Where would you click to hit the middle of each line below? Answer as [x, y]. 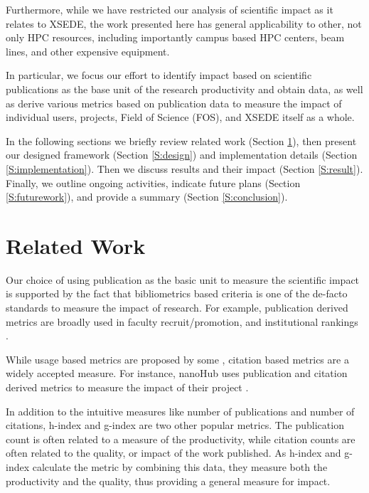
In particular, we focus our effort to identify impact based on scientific [159, 75]
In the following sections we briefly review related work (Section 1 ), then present [181, 141]
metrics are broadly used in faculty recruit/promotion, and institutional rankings [182, 321]
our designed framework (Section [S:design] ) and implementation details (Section [182, 155]
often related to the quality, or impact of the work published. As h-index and [173, 453]
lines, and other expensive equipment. [88, 51]
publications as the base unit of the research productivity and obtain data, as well [184, 89]
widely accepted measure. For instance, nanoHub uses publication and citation [177, 373]
